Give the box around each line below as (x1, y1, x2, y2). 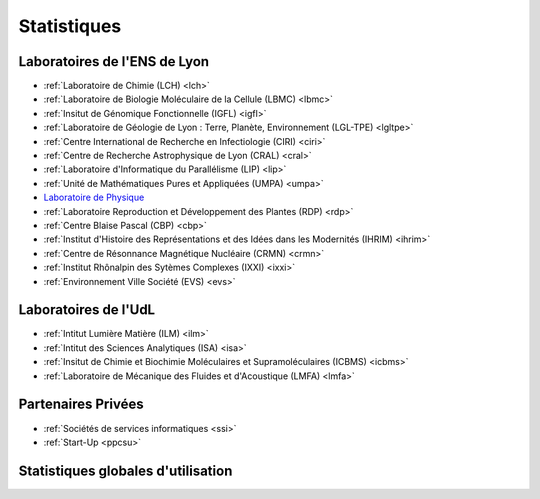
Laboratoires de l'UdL (18, 301, 155, 319)
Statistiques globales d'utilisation (18, 462, 233, 479)
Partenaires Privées (18, 396, 144, 413)
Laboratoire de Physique (43, 191, 145, 204)
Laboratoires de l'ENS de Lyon (18, 53, 210, 70)
